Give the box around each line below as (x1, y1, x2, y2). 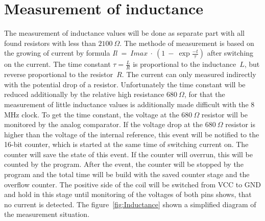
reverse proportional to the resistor (4, 69, 113, 80)
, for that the (184, 89, 225, 100)
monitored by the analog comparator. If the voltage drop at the (4, 119, 203, 130)
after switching (207, 47, 254, 58)
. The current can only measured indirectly (122, 69, 256, 80)
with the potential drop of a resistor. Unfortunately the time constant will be (4, 79, 246, 89)
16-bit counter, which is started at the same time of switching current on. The (4, 139, 249, 150)
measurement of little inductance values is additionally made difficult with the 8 (4, 99, 255, 109)
